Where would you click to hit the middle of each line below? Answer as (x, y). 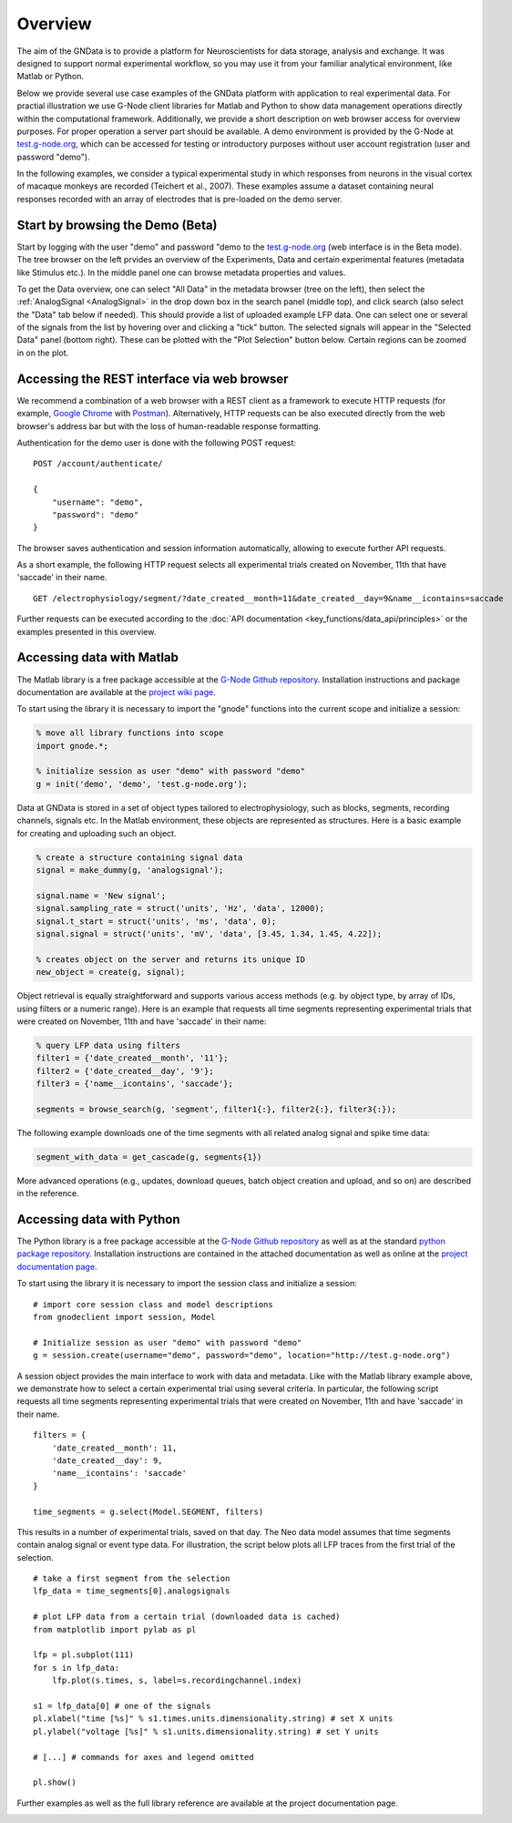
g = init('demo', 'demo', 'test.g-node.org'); (142, 784)
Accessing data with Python (99, 1219)
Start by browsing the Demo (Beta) (117, 225)
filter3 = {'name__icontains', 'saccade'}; (135, 1084)
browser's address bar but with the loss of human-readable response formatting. (169, 426)
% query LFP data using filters (108, 1045)
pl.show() (55, 1782)
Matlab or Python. (51, 77)
